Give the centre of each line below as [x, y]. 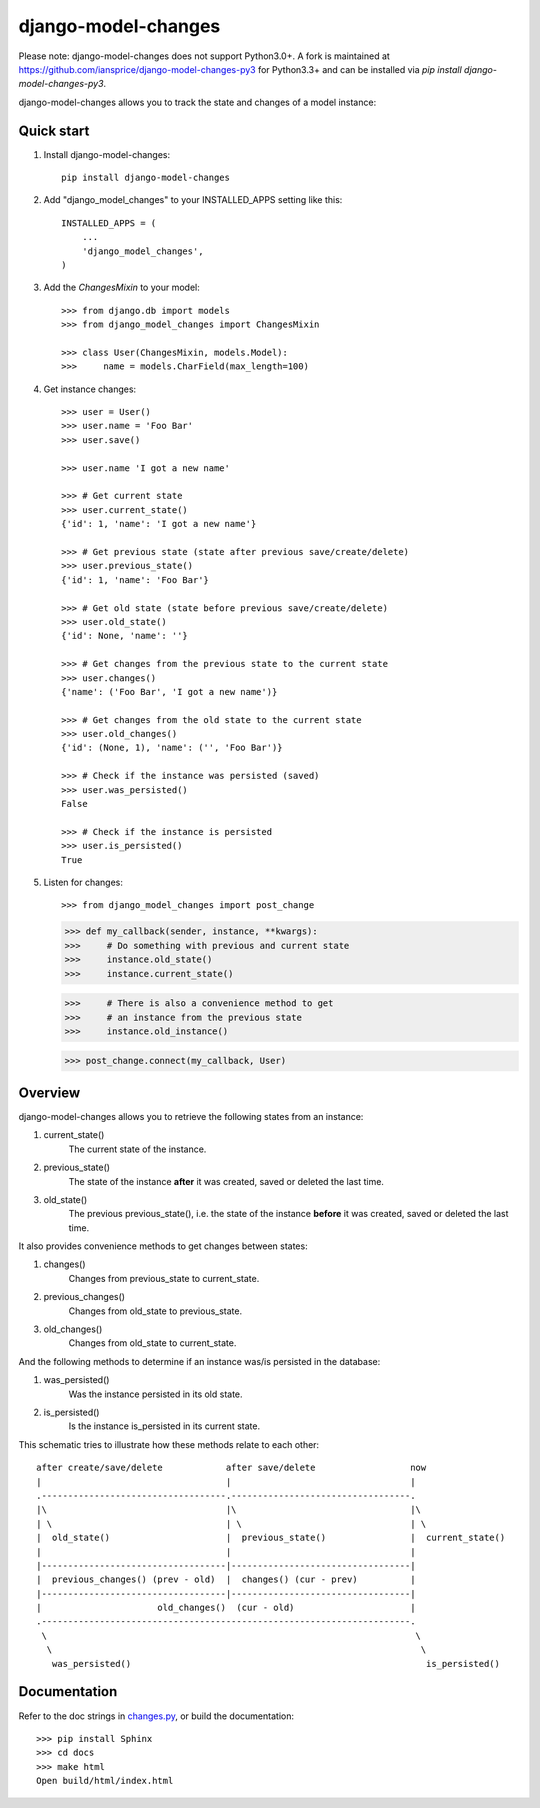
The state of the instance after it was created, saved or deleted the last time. [226, 1181]
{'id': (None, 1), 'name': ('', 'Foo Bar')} [172, 748]
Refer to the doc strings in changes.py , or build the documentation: [156, 1716]
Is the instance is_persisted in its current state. [164, 1426]
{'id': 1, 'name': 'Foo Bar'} [135, 579]
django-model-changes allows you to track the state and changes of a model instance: [197, 102]
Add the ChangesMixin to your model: [121, 287]
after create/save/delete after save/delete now [231, 1468]
